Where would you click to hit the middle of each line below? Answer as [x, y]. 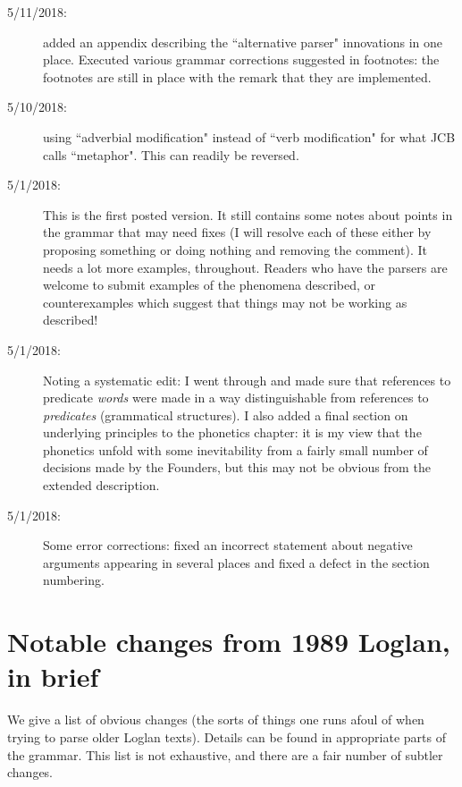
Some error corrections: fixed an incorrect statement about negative [228, 545]
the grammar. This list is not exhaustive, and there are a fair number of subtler [225, 754]
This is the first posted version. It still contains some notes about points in [248, 214]
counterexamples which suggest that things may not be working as [225, 302]
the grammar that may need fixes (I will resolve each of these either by [237, 232]
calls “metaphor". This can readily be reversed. [171, 154]
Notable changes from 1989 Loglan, [229, 642]
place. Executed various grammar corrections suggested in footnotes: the [241, 59]
